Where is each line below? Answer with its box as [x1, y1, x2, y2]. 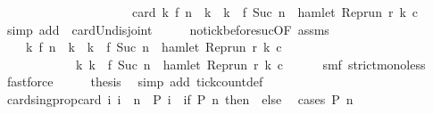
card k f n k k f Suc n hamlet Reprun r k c [131, 3, 419, 20]
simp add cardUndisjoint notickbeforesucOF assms [6, 20, 329, 38]
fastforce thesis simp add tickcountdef [6, 72, 263, 91]
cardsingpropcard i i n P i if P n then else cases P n [6, 89, 354, 108]
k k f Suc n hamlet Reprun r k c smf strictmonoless [75, 54, 426, 73]
